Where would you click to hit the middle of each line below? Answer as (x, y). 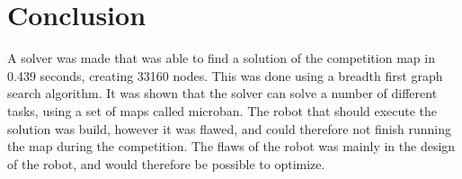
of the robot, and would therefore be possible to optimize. (166, 163)
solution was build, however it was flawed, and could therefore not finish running (230, 128)
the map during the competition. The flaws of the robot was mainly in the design (231, 146)
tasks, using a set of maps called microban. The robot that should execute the (222, 110)
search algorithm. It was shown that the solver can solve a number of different (222, 93)
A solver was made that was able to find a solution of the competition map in (221, 58)
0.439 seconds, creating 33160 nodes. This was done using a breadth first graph (225, 75)
